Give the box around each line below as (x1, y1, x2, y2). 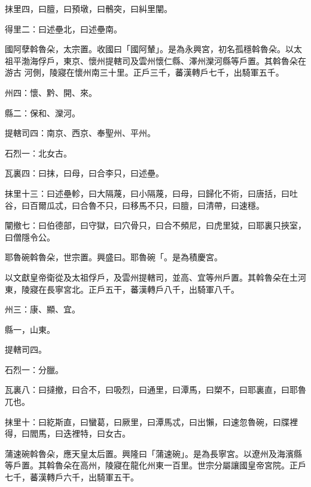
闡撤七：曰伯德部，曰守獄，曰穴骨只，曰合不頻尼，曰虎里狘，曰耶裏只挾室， (5, 219, 306, 232)
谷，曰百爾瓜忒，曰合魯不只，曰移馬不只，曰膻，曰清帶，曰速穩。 (5, 199, 264, 211)
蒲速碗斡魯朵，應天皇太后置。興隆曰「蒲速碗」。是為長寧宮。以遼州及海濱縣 (5, 447, 302, 459)
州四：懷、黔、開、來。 (5, 86, 97, 98)
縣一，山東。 (5, 323, 55, 335)
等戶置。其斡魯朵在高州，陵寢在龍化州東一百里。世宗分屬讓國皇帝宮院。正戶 (5, 459, 306, 471)
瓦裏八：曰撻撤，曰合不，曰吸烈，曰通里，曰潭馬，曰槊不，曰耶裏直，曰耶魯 (5, 383, 306, 396)
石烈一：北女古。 (5, 146, 72, 159)
